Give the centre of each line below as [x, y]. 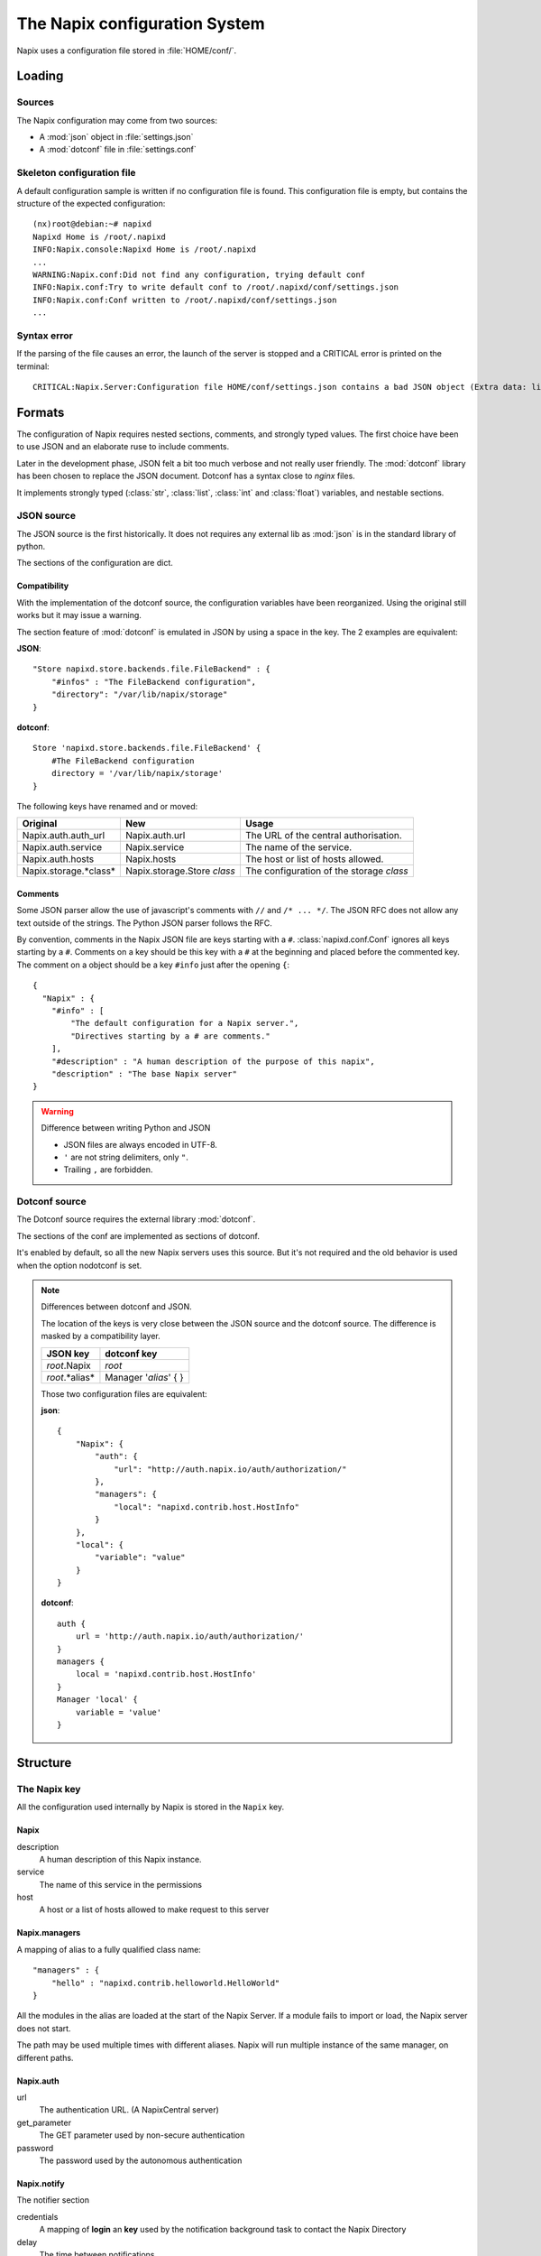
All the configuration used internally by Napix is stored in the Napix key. [150, 1807]
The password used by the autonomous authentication [141, 2160]
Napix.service [155, 847]
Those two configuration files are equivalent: [124, 1393]
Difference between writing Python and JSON [126, 1128]
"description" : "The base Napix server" [144, 1074]
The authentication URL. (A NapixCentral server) [129, 2110]
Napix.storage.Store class [181, 871]
